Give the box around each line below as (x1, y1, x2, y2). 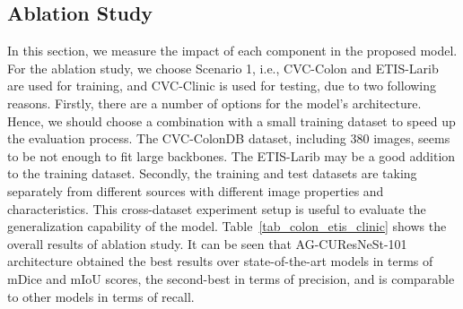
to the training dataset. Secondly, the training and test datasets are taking (7, 164, 417, 183)
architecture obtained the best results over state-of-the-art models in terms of (7, 252, 433, 270)
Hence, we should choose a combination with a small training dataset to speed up (7, 111, 456, 130)
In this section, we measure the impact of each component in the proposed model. (7, 41, 458, 60)
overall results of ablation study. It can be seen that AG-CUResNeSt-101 (7, 234, 407, 253)
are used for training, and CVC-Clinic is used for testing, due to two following (7, 76, 437, 95)
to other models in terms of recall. (7, 287, 195, 305)
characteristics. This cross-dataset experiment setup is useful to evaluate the (7, 199, 426, 218)
